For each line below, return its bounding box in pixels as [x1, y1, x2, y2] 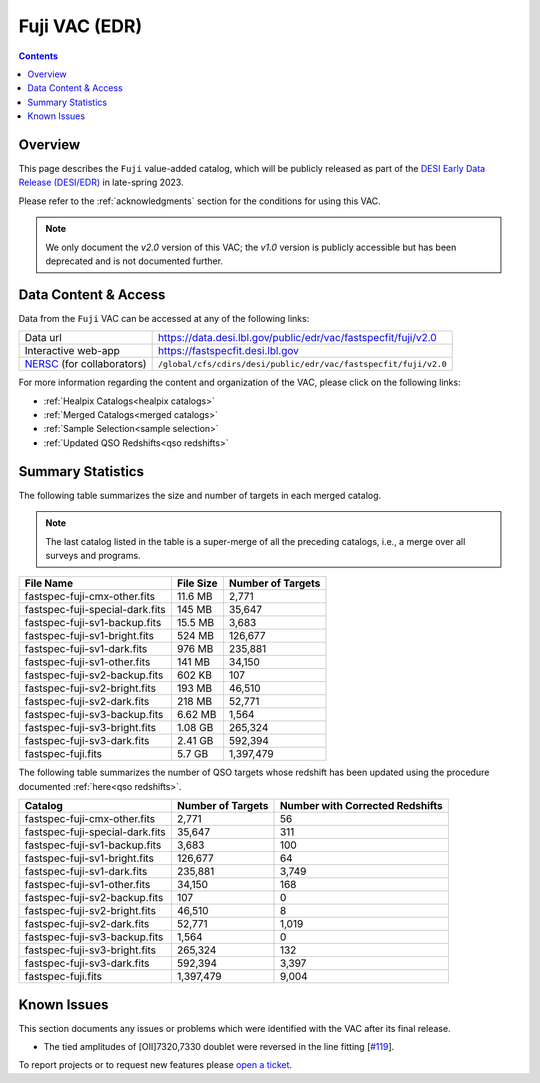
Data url [24, 331, 62, 345]
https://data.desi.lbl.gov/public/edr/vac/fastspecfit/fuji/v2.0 [157, 331, 437, 345]
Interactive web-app [24, 344, 120, 358]
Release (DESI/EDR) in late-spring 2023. [18, 176, 184, 189]
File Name [24, 576, 74, 590]
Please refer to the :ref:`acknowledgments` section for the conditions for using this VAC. [18, 195, 382, 207]
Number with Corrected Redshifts [279, 799, 444, 813]
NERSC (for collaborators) [24, 357, 147, 371]
